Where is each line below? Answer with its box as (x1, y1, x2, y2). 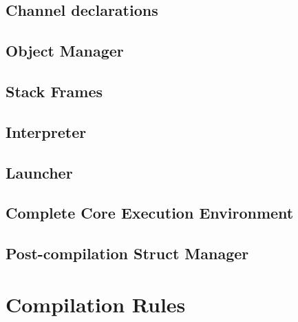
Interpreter (6, 121, 87, 142)
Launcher (6, 161, 73, 183)
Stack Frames (6, 80, 103, 101)
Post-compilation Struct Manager (6, 243, 249, 264)
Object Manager (6, 40, 124, 61)
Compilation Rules (6, 290, 186, 318)
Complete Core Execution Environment (6, 202, 294, 223)
